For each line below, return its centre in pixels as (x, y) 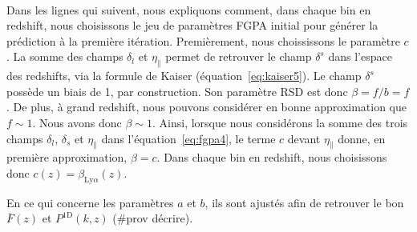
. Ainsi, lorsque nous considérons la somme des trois (280, 122)
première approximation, (67, 157)
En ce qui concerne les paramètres (90, 202)
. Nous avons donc (77, 122)
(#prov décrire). (153, 218)
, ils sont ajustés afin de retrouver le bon (304, 202)
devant (304, 138)
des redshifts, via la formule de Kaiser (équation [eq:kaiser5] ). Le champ (184, 76)
